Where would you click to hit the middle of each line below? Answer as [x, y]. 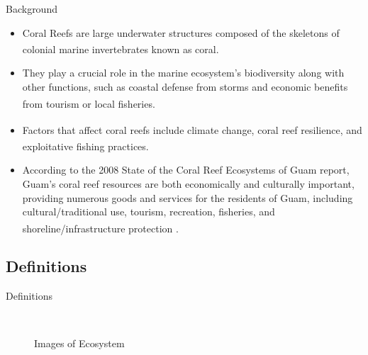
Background [32, 9]
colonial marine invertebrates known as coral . [121, 49]
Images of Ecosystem [79, 343]
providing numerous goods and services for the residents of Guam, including [188, 197]
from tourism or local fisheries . [89, 103]
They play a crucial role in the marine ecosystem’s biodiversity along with [183, 73]
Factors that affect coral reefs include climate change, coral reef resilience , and [192, 129]
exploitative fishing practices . [85, 146]
